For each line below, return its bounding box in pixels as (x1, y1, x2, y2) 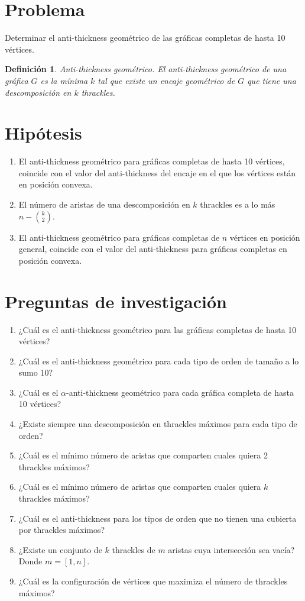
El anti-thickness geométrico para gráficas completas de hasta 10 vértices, (18, 155, 285, 167)
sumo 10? (18, 366, 53, 379)
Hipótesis (5, 121, 82, 145)
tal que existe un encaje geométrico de (98, 74, 235, 86)
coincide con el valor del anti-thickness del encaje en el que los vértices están (18, 166, 296, 179)
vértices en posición (229, 231, 300, 243)
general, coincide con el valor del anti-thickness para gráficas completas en (18, 243, 287, 255)
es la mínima (40, 74, 88, 86)
